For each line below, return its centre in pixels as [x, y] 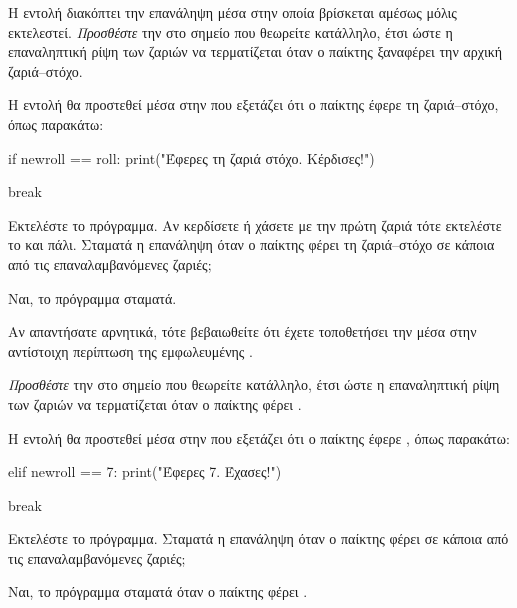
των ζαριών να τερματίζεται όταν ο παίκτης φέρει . [155, 403]
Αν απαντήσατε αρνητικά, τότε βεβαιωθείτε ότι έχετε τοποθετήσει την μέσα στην [242, 331]
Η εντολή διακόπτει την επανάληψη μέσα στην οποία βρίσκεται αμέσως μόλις [232, 12]
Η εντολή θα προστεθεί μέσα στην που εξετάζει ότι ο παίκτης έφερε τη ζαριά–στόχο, [253, 104]
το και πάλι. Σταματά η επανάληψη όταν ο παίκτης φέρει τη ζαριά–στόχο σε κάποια [251, 244]
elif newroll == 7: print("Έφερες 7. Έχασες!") [145, 471]
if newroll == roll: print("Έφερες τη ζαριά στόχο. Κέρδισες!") [191, 157]
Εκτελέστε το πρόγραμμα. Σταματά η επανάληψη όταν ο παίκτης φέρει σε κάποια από [258, 538]
